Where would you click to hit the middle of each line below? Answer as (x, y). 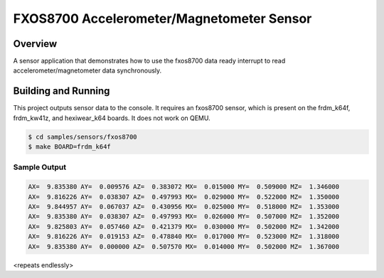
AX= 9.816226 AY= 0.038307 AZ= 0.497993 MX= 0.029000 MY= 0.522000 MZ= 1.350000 (184, 197)
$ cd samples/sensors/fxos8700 (83, 137)
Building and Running (62, 91)
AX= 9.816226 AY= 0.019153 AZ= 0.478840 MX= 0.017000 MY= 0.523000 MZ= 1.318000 (184, 237)
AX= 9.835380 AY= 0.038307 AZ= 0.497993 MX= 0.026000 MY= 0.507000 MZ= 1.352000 (184, 216)
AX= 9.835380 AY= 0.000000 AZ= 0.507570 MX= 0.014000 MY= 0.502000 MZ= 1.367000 (184, 246)
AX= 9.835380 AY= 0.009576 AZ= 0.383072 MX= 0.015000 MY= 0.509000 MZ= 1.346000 (184, 187)
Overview (35, 44)
